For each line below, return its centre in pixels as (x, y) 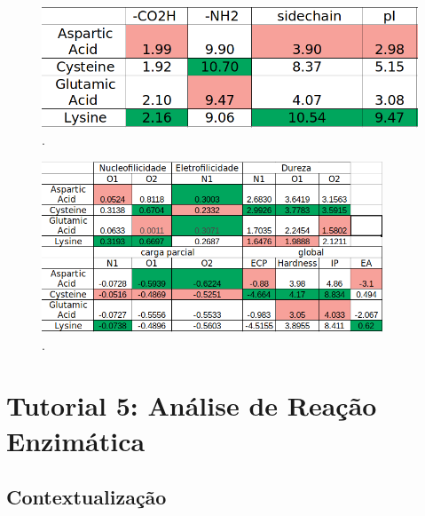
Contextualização (87, 497)
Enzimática (76, 440)
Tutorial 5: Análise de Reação (192, 405)
